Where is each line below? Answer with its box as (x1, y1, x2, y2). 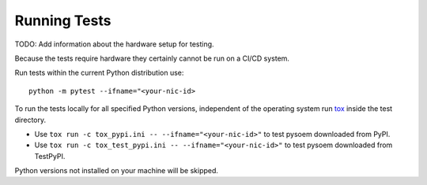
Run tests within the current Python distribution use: (14, 68, 184, 78)
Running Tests (14, 12, 111, 29)
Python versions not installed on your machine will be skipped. (14, 166, 219, 176)
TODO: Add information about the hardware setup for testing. (14, 39, 214, 49)
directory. (14, 115, 47, 124)
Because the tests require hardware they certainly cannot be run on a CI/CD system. (14, 54, 290, 63)
